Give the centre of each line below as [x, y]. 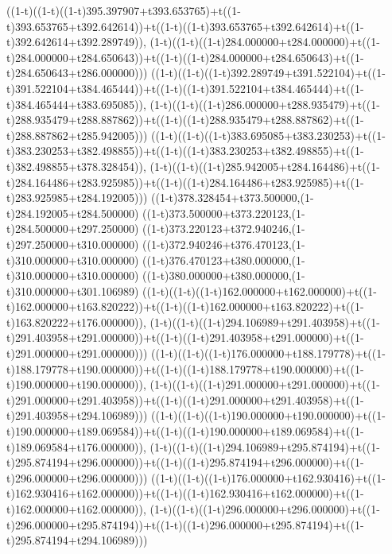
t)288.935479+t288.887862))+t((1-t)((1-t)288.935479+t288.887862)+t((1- [185, 120]
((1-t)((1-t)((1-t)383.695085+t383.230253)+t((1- [268, 135]
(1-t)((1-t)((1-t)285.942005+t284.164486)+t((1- [265, 166]
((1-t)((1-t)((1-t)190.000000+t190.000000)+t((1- [268, 415]
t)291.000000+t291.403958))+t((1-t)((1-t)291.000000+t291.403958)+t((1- [185, 399]
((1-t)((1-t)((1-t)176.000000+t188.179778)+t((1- [268, 353]
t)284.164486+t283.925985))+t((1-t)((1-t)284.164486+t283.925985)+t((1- [185, 182]
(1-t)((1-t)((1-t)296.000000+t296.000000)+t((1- [265, 509]
